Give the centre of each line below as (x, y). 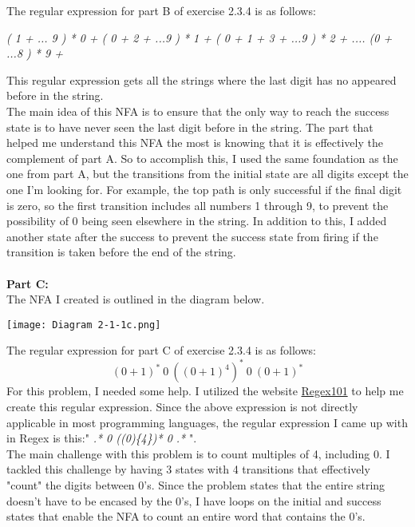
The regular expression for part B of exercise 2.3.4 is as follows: (161, 10)
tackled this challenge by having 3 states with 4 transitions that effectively (188, 469)
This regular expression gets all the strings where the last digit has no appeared (202, 79)
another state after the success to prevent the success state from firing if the (192, 236)
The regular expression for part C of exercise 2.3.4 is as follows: (161, 350)
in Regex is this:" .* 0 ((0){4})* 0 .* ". (102, 438)
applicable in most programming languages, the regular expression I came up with (207, 422)
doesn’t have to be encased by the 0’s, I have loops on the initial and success (194, 500)
